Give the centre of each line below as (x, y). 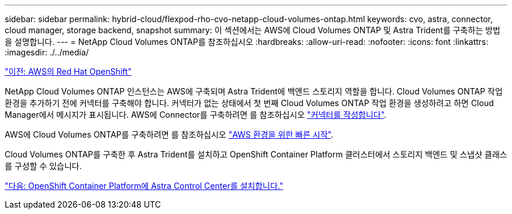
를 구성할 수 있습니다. (43, 166)
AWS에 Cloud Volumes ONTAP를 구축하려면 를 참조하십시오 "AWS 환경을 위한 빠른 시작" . (169, 134)
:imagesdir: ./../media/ (47, 52)
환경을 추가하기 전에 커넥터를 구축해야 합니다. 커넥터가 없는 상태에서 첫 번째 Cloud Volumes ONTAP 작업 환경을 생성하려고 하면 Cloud (249, 103)
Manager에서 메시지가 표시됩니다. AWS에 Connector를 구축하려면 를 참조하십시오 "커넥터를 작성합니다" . (196, 115)
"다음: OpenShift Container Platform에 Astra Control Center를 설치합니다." (144, 186)
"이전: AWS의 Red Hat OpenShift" (68, 71)
